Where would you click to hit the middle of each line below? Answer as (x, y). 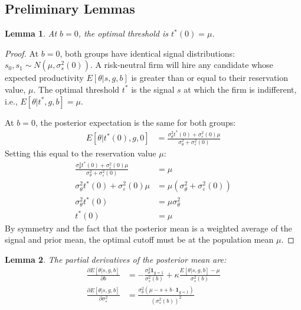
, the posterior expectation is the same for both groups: (135, 122)
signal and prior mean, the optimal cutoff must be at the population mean (139, 239)
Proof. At (22, 53)
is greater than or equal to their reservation (210, 78)
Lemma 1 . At (31, 33)
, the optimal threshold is (123, 33)
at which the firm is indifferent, (240, 89)
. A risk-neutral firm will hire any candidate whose (181, 65)
